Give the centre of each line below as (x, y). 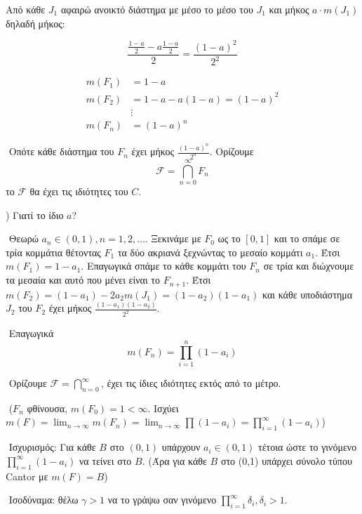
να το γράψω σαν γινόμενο (162, 500)
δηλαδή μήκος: (35, 23)
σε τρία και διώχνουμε (309, 266)
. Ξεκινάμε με (173, 238)
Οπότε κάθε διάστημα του (61, 151)
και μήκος (289, 9)
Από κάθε (26, 9)
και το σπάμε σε (307, 238)
